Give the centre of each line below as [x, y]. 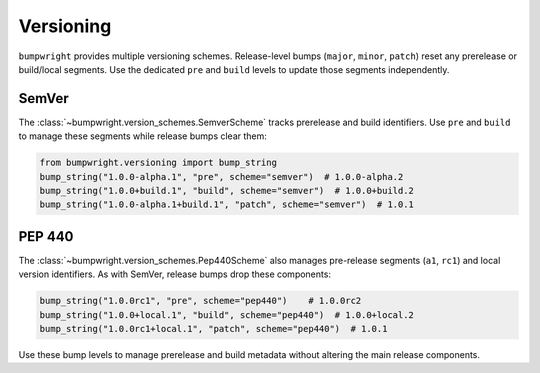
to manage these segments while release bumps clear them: [142, 136]
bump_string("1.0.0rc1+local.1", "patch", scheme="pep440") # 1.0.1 [213, 329]
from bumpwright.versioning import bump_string [158, 163]
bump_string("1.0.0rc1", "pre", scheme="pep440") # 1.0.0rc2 [200, 301]
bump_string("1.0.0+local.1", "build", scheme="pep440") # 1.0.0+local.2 [227, 314]
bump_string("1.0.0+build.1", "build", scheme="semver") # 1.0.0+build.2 [227, 190]
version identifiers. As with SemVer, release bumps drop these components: [175, 274]
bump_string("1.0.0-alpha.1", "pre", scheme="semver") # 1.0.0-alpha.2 [221, 176]
